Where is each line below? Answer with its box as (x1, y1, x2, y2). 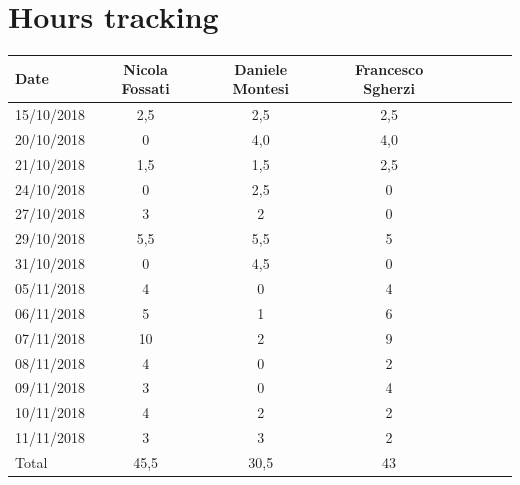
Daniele (234, 58, 288, 79)
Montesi (232, 78, 289, 99)
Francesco (354, 58, 424, 79)
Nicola (123, 58, 168, 79)
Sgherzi (363, 78, 415, 99)
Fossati (121, 78, 170, 99)
